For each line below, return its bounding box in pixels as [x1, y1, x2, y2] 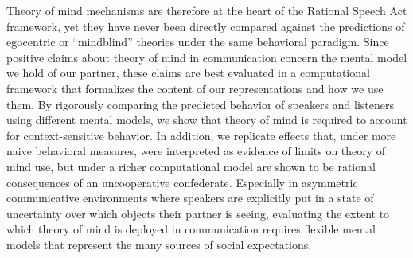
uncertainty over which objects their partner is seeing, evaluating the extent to [6, 205, 390, 221]
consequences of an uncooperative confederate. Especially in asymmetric [6, 174, 358, 190]
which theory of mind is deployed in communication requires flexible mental [6, 221, 376, 237]
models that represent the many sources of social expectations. [6, 236, 312, 252]
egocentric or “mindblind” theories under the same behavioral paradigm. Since [6, 33, 389, 50]
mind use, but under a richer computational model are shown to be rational [6, 158, 376, 174]
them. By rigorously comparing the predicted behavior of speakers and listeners [6, 96, 394, 112]
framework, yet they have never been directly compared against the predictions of [6, 18, 405, 34]
